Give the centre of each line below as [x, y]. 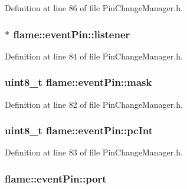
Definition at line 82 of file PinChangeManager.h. [94, 104]
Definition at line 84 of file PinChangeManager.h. [94, 56]
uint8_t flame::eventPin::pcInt [79, 130]
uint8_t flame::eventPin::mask [78, 82]
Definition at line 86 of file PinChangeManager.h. [94, 8]
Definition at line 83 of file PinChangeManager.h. [94, 152]
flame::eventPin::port [56, 178]
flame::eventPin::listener [72, 34]
